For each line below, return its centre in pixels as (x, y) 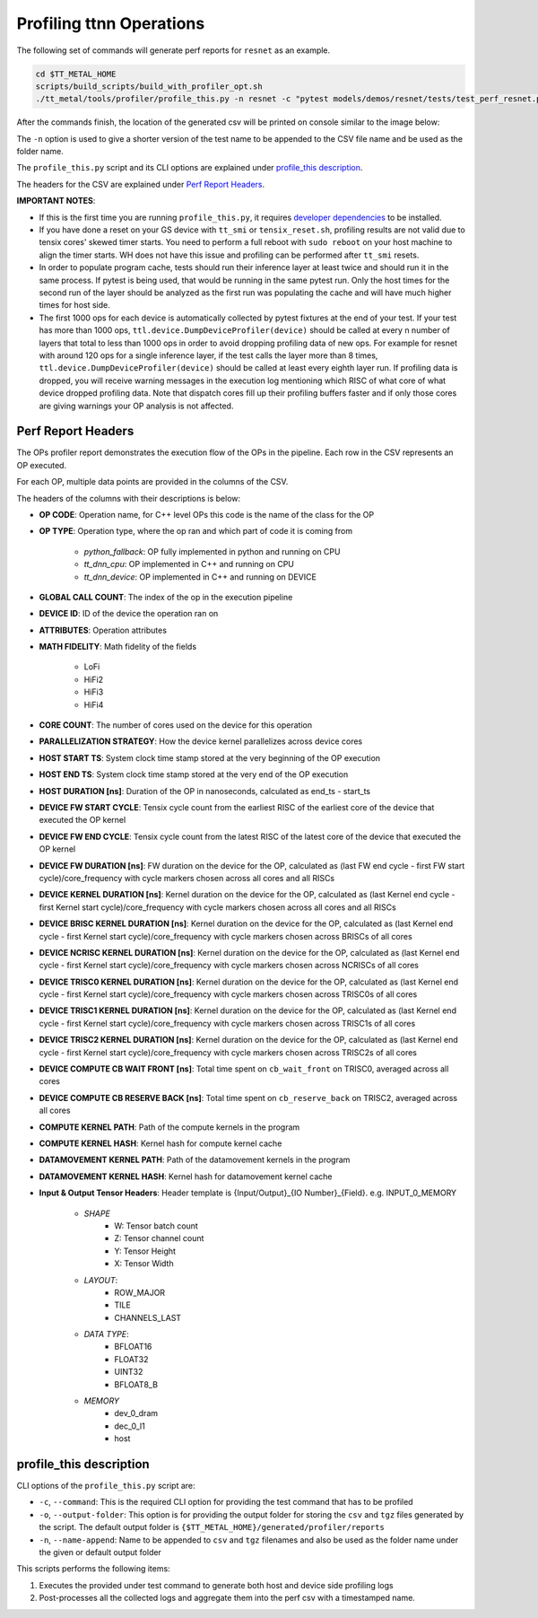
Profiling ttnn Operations (111, 23)
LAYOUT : (101, 1280)
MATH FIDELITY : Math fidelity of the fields (118, 647)
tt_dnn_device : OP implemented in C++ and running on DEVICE (200, 577)
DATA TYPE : (106, 1334)
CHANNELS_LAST (148, 1317)
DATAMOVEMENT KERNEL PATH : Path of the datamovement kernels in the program (195, 1160)
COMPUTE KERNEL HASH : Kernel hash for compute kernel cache (161, 1143)
